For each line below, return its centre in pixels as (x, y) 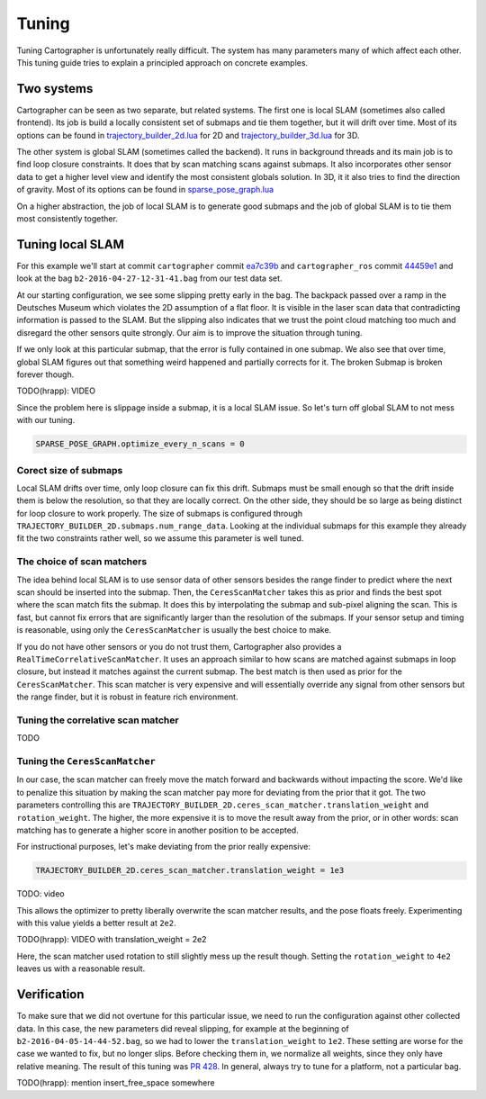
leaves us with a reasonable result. (81, 968)
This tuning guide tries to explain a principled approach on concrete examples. (162, 62)
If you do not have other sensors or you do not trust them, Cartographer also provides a (179, 646)
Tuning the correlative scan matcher (98, 720)
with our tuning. (46, 420)
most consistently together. (67, 218)
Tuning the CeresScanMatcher (86, 761)
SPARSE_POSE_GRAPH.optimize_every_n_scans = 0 (140, 444)
